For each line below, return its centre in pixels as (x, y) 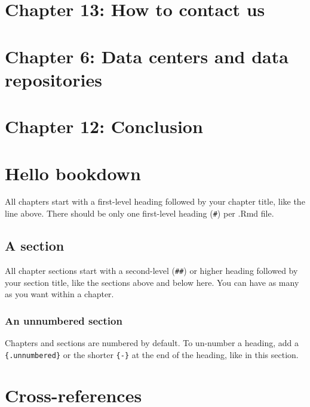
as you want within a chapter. (59, 294)
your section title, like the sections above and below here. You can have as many (152, 282)
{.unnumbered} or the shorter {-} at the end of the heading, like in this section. (152, 354)
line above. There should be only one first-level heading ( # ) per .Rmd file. (139, 213)
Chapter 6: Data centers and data (147, 56)
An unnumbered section (64, 320)
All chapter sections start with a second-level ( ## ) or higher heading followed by (151, 270)
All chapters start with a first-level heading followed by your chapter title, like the (155, 201)
